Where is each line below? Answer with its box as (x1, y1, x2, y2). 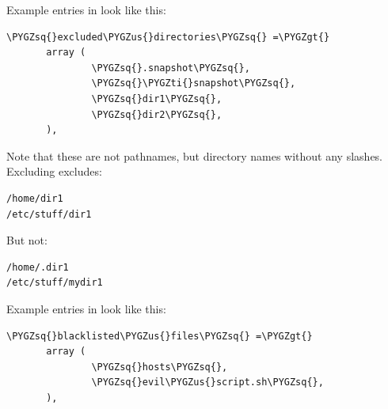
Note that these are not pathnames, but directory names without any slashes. (6, 147, 383, 164)
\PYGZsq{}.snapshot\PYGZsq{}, (91, 62, 250, 74)
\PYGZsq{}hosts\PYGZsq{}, (91, 361, 228, 373)
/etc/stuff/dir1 (6, 208, 92, 220)
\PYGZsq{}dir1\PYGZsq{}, (91, 93, 223, 104)
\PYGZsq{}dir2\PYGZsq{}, (91, 108, 223, 120)
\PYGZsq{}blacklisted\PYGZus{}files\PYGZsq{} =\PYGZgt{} (6, 330, 313, 342)
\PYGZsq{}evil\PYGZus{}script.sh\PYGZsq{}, (91, 377, 324, 388)
